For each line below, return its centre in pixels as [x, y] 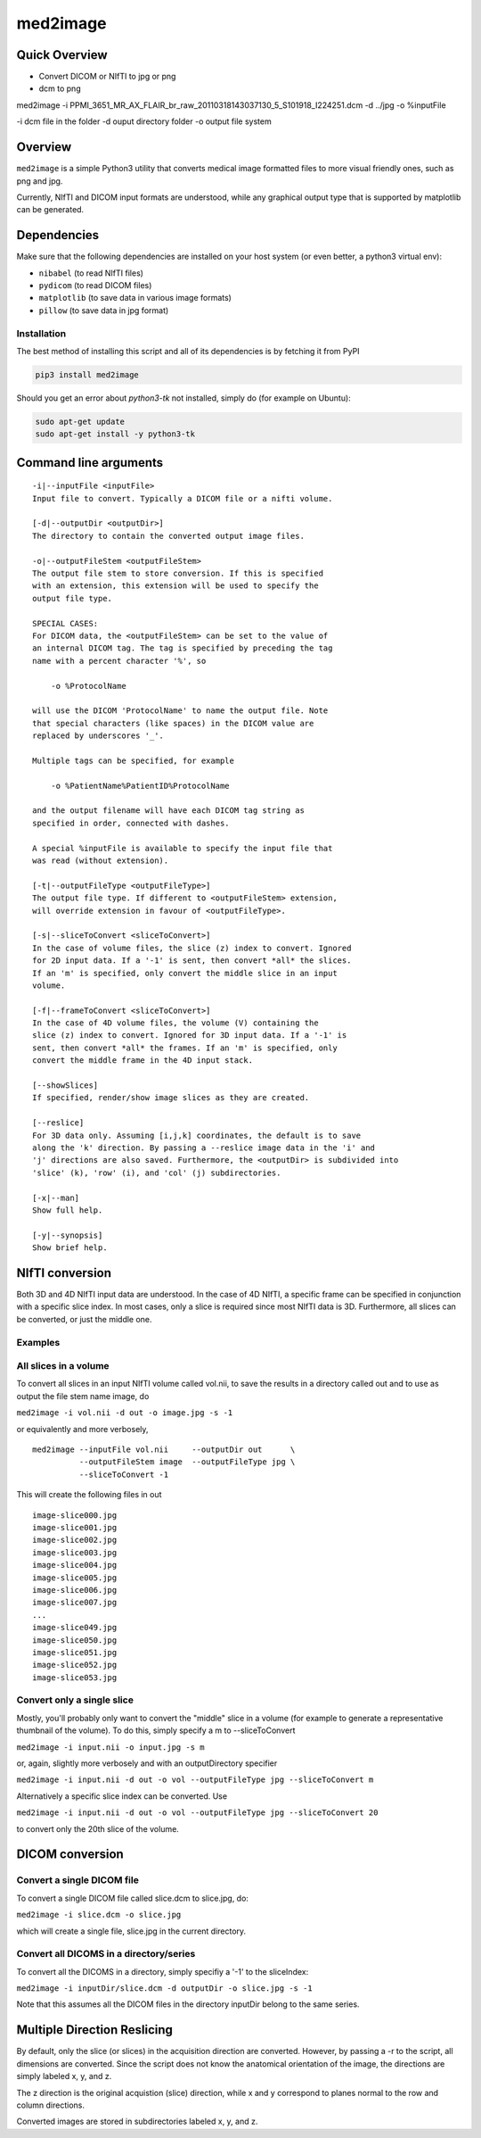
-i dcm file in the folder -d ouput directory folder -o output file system [144, 121]
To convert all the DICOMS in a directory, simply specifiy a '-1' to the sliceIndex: [163, 1971]
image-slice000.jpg [75, 1515]
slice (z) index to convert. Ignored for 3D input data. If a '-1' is [190, 1036]
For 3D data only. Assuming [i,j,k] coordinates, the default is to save [197, 1135]
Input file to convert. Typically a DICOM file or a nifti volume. [183, 498]
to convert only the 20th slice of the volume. [98, 1828]
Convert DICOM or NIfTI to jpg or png [107, 77]
